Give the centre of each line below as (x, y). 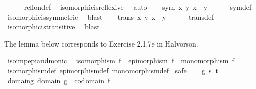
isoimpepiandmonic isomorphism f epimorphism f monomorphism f (121, 60)
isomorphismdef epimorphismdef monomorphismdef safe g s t (113, 70)
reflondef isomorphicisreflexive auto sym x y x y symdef (138, 7)
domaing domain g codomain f (59, 80)
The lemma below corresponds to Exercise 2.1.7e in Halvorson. (101, 43)
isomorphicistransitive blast (53, 27)
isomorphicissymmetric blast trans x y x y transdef (111, 16)
